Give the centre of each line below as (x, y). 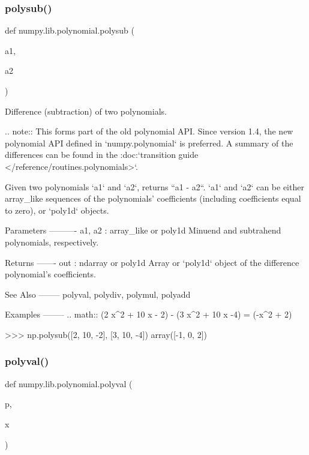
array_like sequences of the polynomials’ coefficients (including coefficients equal (153, 198)
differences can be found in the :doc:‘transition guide (102, 155)
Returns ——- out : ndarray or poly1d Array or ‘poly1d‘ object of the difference (152, 262)
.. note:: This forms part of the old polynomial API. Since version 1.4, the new (149, 131)
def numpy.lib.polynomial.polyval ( (69, 383)
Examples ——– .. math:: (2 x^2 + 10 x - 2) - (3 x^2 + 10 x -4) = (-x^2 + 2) (148, 314)
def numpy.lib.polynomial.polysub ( (70, 30)
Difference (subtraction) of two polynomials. (86, 111)
